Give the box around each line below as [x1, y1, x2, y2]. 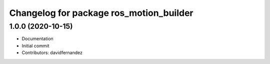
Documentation [21, 36, 53, 42]
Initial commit [21, 43, 49, 49]
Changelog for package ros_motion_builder [9, 7, 193, 18]
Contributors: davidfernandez [21, 50, 82, 56]
